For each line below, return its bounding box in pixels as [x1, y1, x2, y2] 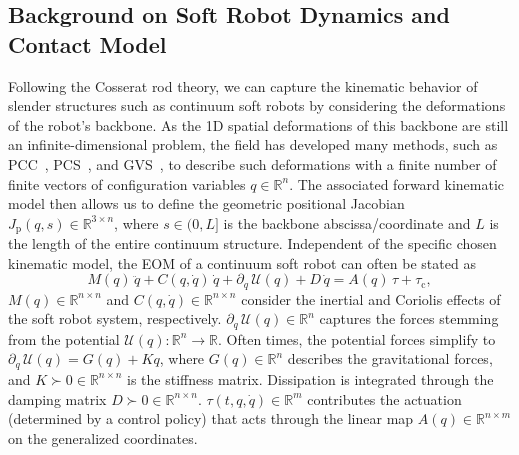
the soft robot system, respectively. [8, 308, 222, 329]
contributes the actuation [307, 388, 462, 409]
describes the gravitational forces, [287, 348, 493, 369]
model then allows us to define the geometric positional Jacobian [8, 193, 405, 214]
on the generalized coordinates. [8, 427, 198, 448]
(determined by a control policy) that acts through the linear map [8, 408, 414, 429]
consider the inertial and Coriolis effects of [241, 288, 501, 309]
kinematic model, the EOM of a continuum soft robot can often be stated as [8, 252, 476, 273]
